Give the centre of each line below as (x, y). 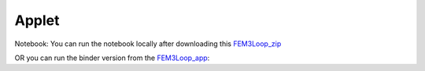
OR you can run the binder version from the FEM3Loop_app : (112, 58)
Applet (37, 20)
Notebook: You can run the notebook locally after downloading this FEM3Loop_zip (148, 44)
